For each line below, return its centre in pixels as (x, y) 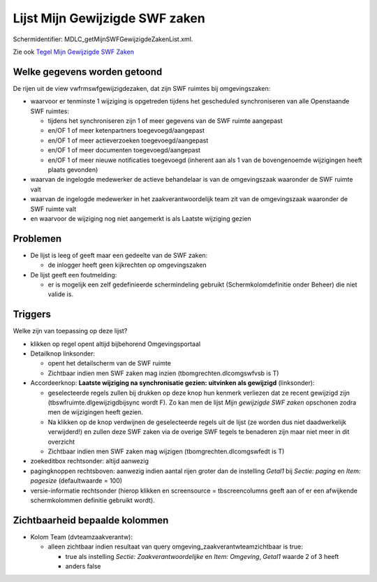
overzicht (61, 442)
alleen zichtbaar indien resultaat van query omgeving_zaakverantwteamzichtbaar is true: (176, 547)
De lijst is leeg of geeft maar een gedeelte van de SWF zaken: (119, 255)
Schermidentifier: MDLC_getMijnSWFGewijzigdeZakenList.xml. (103, 39)
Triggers (32, 314)
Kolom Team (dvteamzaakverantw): (81, 537)
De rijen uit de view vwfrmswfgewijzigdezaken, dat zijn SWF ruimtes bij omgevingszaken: (142, 88)
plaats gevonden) (73, 169)
